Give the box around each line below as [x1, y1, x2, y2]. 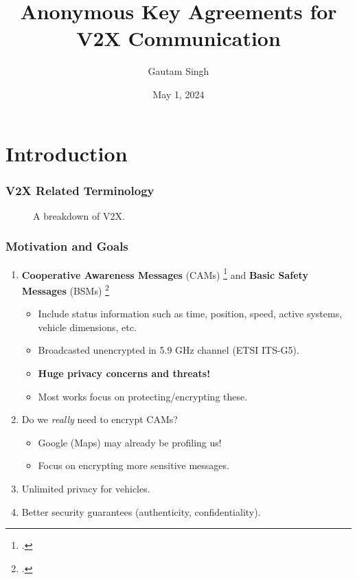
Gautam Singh [148, 64, 209, 78]
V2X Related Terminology [5, 181, 154, 198]
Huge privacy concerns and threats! [38, 366, 211, 380]
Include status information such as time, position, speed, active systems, [38, 306, 343, 321]
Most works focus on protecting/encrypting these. [38, 389, 248, 403]
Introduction [5, 139, 128, 167]
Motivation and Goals [5, 238, 128, 255]
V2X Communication [76, 24, 281, 52]
